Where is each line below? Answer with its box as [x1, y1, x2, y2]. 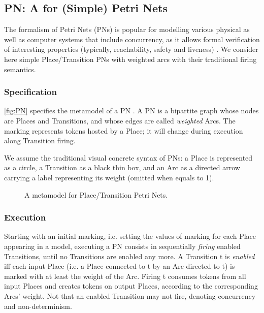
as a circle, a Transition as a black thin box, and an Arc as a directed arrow [4, 162, 240, 173]
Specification [4, 85, 57, 98]
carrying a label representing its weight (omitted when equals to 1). [4, 172, 214, 182]
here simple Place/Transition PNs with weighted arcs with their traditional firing [4, 53, 257, 64]
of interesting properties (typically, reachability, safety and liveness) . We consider [4, 44, 258, 54]
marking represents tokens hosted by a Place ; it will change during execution [4, 125, 243, 136]
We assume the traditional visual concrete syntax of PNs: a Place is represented [4, 152, 253, 163]
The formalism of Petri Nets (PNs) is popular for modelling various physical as [4, 24, 250, 35]
